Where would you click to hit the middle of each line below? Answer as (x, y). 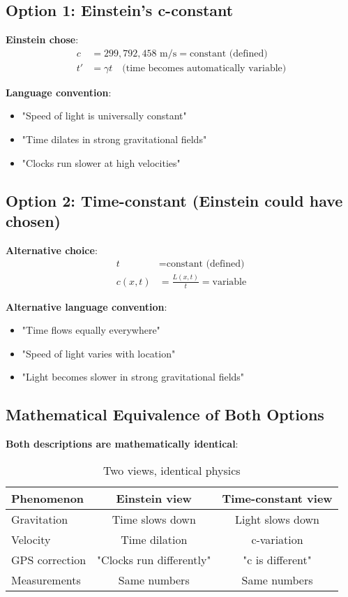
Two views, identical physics (172, 470)
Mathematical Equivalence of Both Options (165, 414)
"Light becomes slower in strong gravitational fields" (133, 377)
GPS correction (49, 559)
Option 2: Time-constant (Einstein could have (174, 200)
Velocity (31, 539)
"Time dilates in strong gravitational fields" (114, 139)
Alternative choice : (52, 250)
